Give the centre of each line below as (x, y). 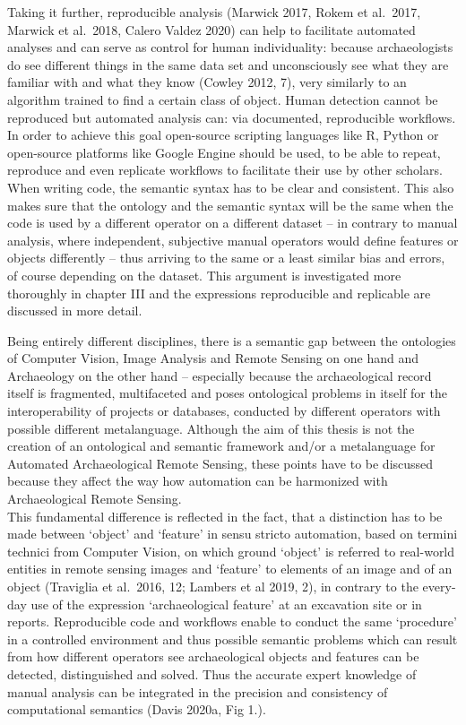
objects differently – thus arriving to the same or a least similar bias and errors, (226, 258)
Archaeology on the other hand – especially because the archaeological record (220, 375)
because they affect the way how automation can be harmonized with (198, 481)
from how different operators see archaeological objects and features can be (213, 656)
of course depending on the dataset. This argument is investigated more (204, 275)
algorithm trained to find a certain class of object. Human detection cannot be (223, 99)
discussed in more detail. (75, 311)
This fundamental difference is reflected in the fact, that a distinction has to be (225, 516)
